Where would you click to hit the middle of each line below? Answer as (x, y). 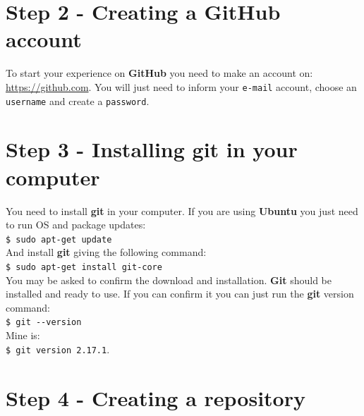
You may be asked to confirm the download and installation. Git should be (169, 280)
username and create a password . (78, 100)
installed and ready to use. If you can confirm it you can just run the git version (180, 294)
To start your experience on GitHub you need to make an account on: (159, 73)
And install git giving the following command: (106, 252)
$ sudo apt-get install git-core (84, 267)
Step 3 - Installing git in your (152, 149)
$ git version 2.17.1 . (58, 349)
